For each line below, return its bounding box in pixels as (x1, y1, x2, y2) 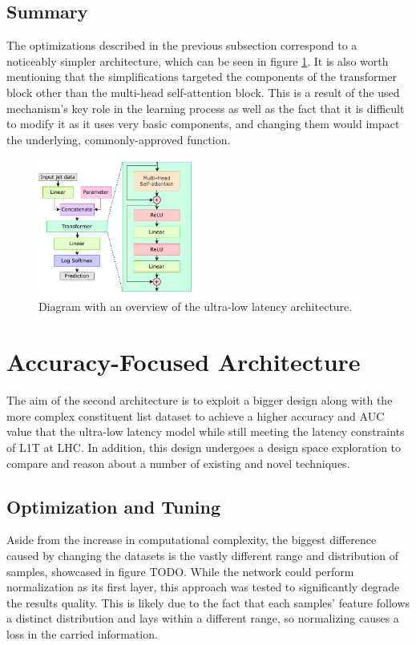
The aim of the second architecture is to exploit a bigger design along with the (6, 392, 393, 409)
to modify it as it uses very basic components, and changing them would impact (6, 115, 400, 132)
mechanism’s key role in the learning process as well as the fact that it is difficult (6, 99, 405, 116)
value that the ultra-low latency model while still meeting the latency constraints (6, 423, 405, 440)
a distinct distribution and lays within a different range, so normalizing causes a (6, 610, 399, 627)
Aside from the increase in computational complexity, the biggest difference (6, 531, 377, 548)
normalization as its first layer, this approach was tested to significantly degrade (6, 578, 400, 595)
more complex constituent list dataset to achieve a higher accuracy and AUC (6, 407, 385, 424)
